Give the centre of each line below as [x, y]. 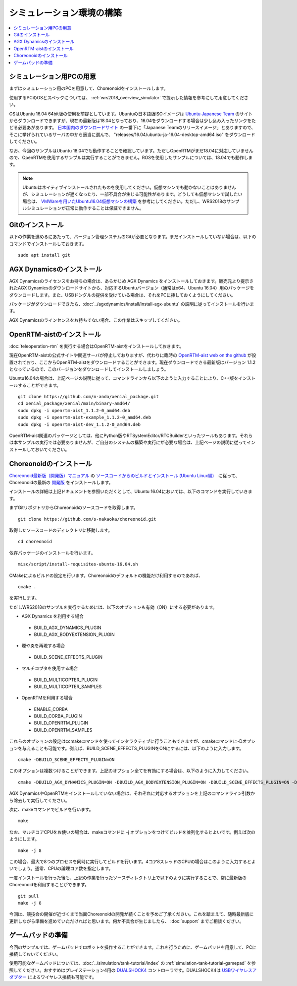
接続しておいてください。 [35, 954]
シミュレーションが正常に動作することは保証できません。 [85, 208]
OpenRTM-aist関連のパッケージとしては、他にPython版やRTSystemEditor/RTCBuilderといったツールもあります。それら [131, 436]
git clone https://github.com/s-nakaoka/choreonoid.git [87, 519]
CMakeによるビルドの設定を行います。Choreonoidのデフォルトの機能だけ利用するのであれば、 [106, 575]
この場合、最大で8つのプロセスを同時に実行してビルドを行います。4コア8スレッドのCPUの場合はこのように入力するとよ [132, 861]
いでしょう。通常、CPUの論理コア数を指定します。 [61, 868]
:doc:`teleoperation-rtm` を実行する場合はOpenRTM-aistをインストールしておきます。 [97, 346]
